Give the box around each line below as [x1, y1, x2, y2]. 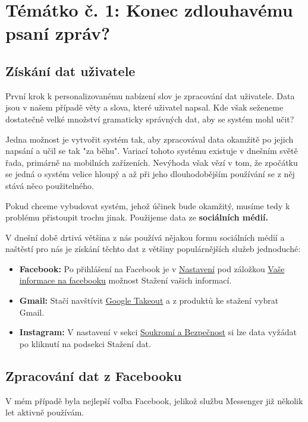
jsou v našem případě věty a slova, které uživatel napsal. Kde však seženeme [5, 101, 284, 114]
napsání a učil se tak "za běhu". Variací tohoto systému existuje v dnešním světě [5, 144, 298, 157]
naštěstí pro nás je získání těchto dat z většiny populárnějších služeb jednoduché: [5, 243, 301, 255]
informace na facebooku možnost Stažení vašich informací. [19, 274, 232, 286]
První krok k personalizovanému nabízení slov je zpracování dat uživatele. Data [5, 89, 295, 102]
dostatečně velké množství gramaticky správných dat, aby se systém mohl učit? [5, 112, 294, 125]
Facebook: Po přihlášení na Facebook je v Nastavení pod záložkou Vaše [19, 262, 285, 275]
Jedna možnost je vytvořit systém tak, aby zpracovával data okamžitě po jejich [5, 133, 294, 145]
